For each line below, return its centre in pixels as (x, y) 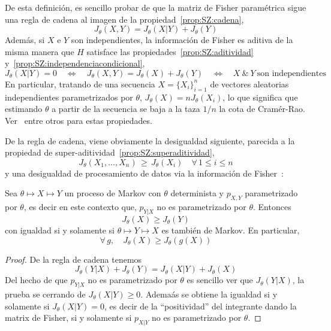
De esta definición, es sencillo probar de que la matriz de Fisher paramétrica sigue (156, 7)
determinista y (197, 193)
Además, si (25, 40)
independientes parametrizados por (69, 97)
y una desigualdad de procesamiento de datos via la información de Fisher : (144, 173)
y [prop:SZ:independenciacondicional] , (75, 63)
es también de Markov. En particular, (231, 230)
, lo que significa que (260, 97)
